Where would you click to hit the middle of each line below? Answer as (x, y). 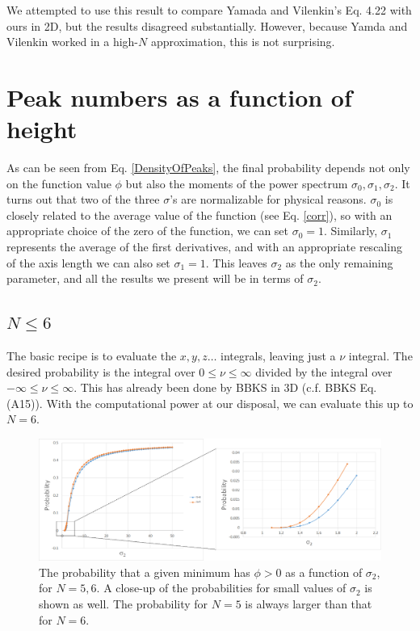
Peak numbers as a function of (179, 97)
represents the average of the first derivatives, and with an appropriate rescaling (204, 247)
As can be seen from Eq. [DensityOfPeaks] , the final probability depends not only (208, 168)
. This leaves (236, 262)
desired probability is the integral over (101, 371)
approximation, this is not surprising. (243, 42)
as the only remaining (339, 262)
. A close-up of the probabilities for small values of (221, 588)
